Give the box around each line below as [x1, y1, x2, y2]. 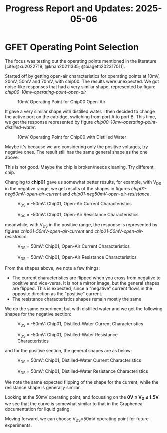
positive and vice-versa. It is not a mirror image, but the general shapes [12, 280, 160, 286]
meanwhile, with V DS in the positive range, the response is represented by [5, 222, 158, 229]
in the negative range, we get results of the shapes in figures [5, 185, 130, 191]
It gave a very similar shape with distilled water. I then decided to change [5, 108, 155, 114]
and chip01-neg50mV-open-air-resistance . [62, 191, 151, 197]
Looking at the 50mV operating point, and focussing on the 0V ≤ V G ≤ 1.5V [5, 394, 159, 401]
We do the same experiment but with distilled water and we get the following [5, 305, 163, 312]
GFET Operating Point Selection [5, 42, 139, 53]
